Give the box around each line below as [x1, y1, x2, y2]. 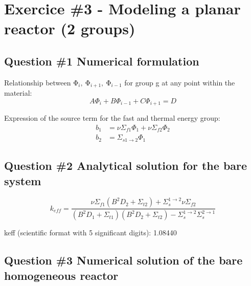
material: [4, 87, 32, 98]
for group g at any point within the [124, 77, 235, 87]
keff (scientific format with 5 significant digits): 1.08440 [4, 227, 177, 238]
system [4, 172, 41, 188]
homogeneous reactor [4, 267, 119, 283]
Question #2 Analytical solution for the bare [4, 158, 247, 173]
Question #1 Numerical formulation [4, 53, 199, 69]
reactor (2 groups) [4, 18, 135, 39]
